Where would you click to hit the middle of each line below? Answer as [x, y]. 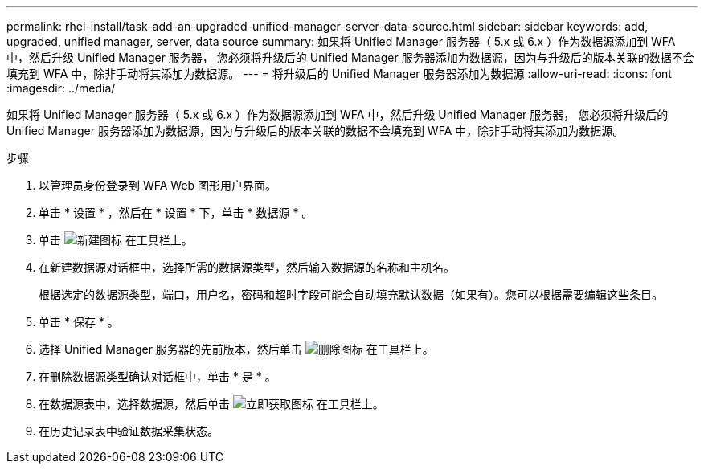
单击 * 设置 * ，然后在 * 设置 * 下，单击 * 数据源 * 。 [176, 213]
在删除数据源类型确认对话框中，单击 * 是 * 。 [158, 376]
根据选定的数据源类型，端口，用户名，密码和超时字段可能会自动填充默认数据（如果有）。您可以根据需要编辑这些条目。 [351, 294]
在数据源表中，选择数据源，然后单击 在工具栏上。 [211, 404]
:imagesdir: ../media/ [61, 88]
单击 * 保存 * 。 [79, 322]
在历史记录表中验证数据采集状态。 [129, 431]
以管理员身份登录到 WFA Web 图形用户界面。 [158, 185]
